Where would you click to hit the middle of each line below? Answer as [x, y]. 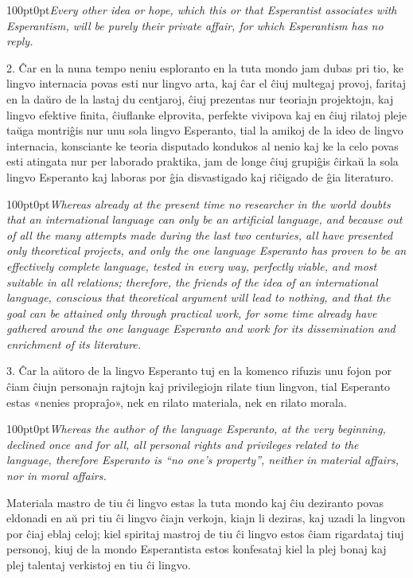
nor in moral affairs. [56, 476]
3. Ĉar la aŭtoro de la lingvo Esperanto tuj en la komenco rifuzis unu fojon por [199, 371]
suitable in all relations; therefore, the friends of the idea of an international [192, 281]
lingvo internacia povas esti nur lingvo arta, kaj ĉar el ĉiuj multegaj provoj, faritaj [206, 83]
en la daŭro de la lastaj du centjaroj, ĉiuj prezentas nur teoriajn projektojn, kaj [200, 98]
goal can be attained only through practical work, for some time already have [192, 312]
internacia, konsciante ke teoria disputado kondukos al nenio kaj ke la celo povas [203, 145]
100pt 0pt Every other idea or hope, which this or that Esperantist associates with [202, 10]
